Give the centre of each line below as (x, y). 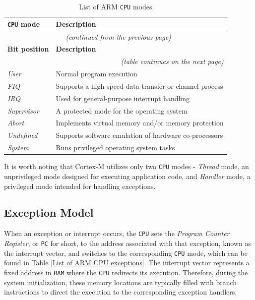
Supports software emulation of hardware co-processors (139, 135)
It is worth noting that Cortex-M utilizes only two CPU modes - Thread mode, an (127, 166)
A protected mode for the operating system (122, 110)
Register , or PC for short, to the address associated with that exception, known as (128, 243)
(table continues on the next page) (172, 61)
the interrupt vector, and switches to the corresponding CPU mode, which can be (126, 253)
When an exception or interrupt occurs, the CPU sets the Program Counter (117, 233)
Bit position (28, 49)
